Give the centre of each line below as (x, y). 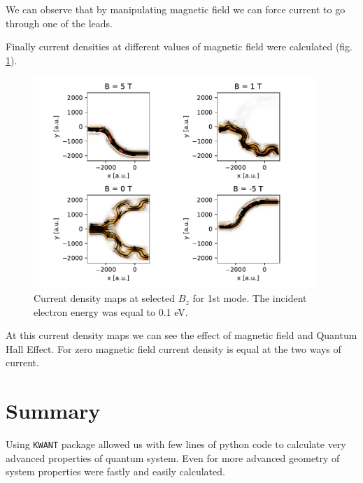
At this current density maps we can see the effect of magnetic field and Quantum (181, 335)
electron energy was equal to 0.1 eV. (111, 311)
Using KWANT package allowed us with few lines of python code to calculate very (176, 444)
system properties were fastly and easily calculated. (115, 471)
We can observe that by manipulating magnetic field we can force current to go (176, 9)
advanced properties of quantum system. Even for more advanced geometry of (173, 457)
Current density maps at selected (105, 298)
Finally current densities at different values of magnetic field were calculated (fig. (179, 46)
